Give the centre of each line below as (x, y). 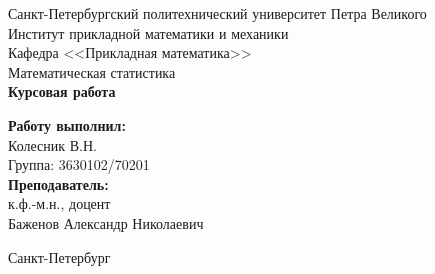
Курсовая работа (62, 91)
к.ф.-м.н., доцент (59, 203)
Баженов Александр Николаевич (106, 222)
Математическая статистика (92, 71)
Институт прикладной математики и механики (148, 32)
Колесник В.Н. (52, 144)
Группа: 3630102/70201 (79, 164)
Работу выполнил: (67, 124)
